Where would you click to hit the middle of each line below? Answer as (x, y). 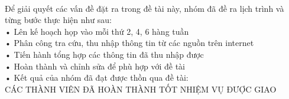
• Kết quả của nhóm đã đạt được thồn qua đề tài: (97, 77)
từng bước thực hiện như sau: (58, 20)
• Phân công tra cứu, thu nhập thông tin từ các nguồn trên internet (129, 43)
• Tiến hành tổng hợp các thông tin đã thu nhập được (104, 54)
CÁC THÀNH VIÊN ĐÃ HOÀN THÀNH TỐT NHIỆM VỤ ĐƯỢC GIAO (141, 89)
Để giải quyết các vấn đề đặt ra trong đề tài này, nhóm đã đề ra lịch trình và (144, 8)
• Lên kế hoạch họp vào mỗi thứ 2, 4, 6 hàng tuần (97, 31)
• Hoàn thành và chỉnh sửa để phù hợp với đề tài (95, 66)
